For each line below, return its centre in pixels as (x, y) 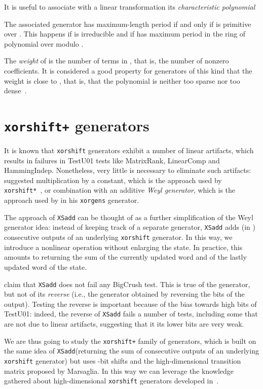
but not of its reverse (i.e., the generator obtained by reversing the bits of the (124, 294)
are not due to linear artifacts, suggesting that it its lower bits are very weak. (124, 324)
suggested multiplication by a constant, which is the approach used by (113, 180)
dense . (15, 91)
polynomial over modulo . (44, 43)
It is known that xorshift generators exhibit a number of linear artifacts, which (129, 150)
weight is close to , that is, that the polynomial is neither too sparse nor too (122, 80)
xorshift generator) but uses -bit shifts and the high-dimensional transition (123, 360)
